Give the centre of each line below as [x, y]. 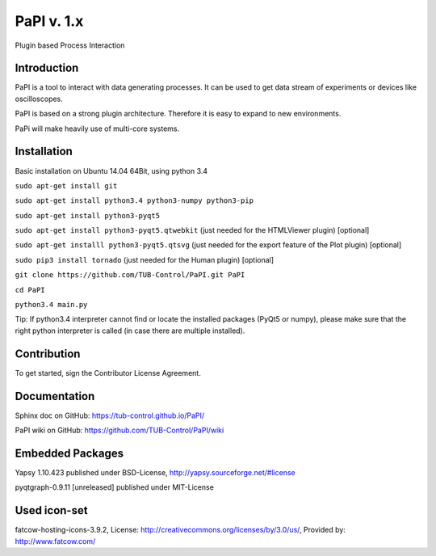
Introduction [47, 68]
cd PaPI [30, 290]
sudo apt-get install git [66, 185]
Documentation [55, 396]
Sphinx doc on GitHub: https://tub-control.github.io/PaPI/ [110, 415]
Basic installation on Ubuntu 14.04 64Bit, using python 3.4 [111, 171]
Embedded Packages [69, 453]
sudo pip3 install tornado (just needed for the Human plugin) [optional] [145, 259]
